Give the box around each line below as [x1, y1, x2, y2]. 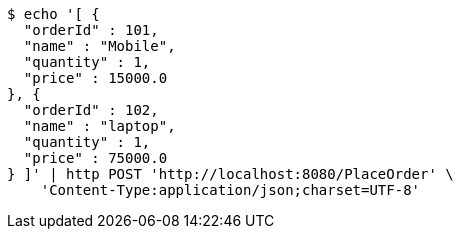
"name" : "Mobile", [23, 38, 176, 54]
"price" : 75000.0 [23, 150, 168, 166]
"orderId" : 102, [23, 102, 159, 118]
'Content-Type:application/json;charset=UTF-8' [40, 182, 421, 198]
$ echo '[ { [7, 6, 100, 22]
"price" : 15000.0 [23, 70, 168, 86]
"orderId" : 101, [23, 22, 159, 38]
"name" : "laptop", [23, 118, 176, 134]
